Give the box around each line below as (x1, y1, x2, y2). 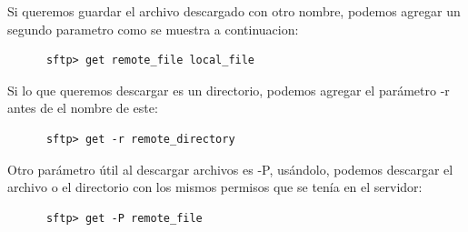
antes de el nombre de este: (7, 98, 158, 117)
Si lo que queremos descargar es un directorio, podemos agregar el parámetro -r (7, 80, 450, 99)
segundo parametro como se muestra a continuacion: (7, 19, 299, 38)
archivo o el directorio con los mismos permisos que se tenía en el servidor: (7, 177, 423, 197)
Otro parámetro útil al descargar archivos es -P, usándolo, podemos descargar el (7, 159, 453, 178)
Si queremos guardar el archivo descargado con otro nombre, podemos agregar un (7, 2, 461, 20)
